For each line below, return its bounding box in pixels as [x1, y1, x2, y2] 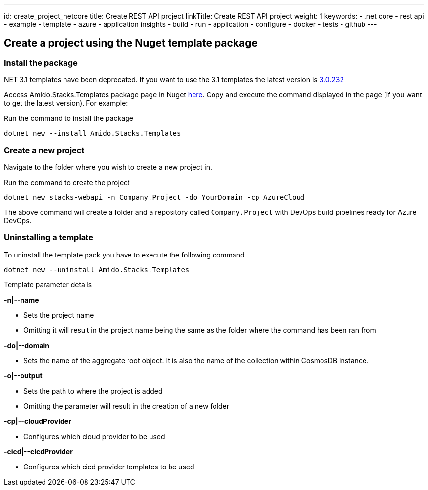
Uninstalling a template [4, 233, 93, 243]
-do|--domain [4, 341, 50, 350]
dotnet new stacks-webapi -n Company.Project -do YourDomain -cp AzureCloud [4, 193, 305, 201]
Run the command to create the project [4, 178, 130, 187]
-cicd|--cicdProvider [4, 447, 73, 456]
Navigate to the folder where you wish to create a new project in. [4, 163, 213, 171]
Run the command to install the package [4, 114, 133, 123]
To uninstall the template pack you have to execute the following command [4, 250, 245, 259]
